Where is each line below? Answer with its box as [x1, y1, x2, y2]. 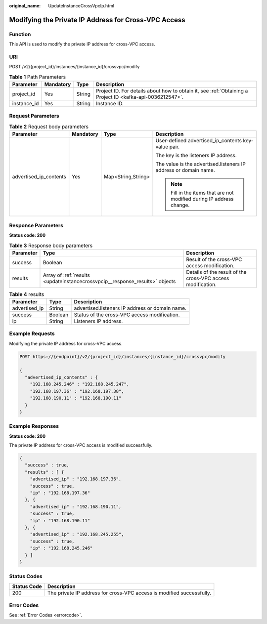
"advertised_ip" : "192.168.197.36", [30, 476, 122, 482]
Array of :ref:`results [43, 272, 90, 279]
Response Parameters [9, 222, 64, 229]
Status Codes [9, 573, 43, 580]
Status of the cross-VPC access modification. [74, 311, 180, 318]
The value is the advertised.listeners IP [155, 161, 246, 167]
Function [9, 31, 31, 38]
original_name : [9, 3, 41, 8]
